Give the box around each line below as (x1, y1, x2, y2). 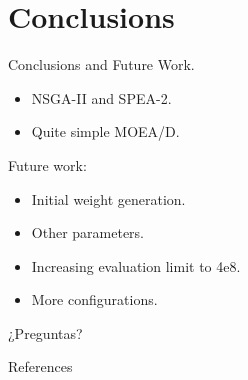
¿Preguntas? (8, 322, 83, 343)
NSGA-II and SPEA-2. (31, 87, 172, 108)
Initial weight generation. (31, 188, 186, 209)
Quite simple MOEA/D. (31, 121, 180, 142)
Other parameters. (31, 222, 144, 243)
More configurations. (31, 289, 158, 310)
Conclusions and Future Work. (8, 54, 195, 75)
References (8, 356, 73, 377)
